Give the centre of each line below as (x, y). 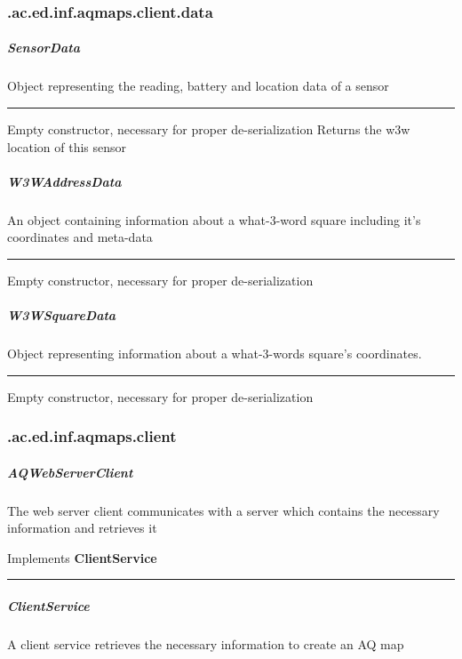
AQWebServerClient (70, 472)
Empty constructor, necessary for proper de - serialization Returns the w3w (209, 129)
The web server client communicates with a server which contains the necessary (223, 510)
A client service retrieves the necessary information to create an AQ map (206, 644)
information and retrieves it (82, 528)
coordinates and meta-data (80, 237)
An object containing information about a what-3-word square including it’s (214, 219)
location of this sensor (67, 146)
